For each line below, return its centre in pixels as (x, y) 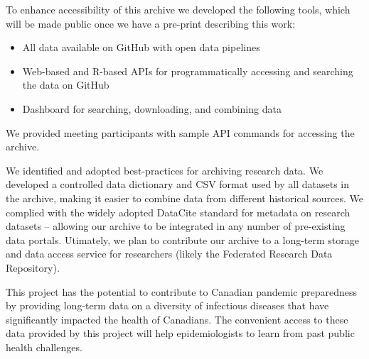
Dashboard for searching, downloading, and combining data (152, 108)
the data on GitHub (66, 85)
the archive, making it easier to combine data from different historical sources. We (184, 198)
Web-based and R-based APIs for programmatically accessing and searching (188, 71)
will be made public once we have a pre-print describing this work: (151, 23)
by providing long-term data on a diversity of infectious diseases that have (167, 305)
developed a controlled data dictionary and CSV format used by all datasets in (177, 184)
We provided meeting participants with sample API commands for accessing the (180, 132)
